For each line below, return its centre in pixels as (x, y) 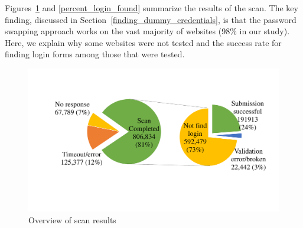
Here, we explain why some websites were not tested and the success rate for (143, 42)
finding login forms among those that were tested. (95, 54)
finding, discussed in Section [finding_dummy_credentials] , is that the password (151, 19)
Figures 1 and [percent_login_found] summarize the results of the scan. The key (151, 8)
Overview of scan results (72, 219)
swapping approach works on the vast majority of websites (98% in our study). (147, 31)
